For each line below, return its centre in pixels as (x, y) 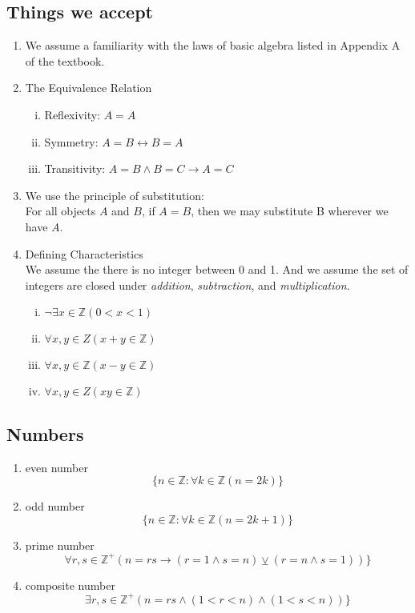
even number (57, 467)
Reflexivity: (73, 114)
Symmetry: (71, 141)
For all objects (60, 211)
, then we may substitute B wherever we (290, 211)
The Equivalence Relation (89, 88)
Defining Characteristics (84, 253)
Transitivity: (75, 168)
